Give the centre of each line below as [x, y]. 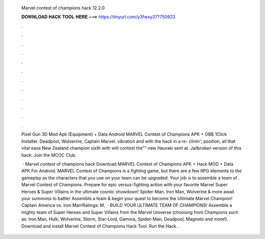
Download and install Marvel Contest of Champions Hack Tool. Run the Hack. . [101, 226]
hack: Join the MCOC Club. [49, 155]
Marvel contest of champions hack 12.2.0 [63, 8]
